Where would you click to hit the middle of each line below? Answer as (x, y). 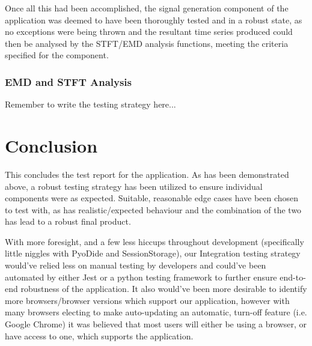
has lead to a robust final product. (68, 221)
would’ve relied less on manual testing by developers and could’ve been (136, 265)
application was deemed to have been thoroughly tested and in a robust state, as (154, 20)
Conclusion (51, 145)
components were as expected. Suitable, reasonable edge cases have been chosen (152, 198)
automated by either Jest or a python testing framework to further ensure (141, 277)
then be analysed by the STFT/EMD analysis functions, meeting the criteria (147, 43)
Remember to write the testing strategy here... (90, 104)
